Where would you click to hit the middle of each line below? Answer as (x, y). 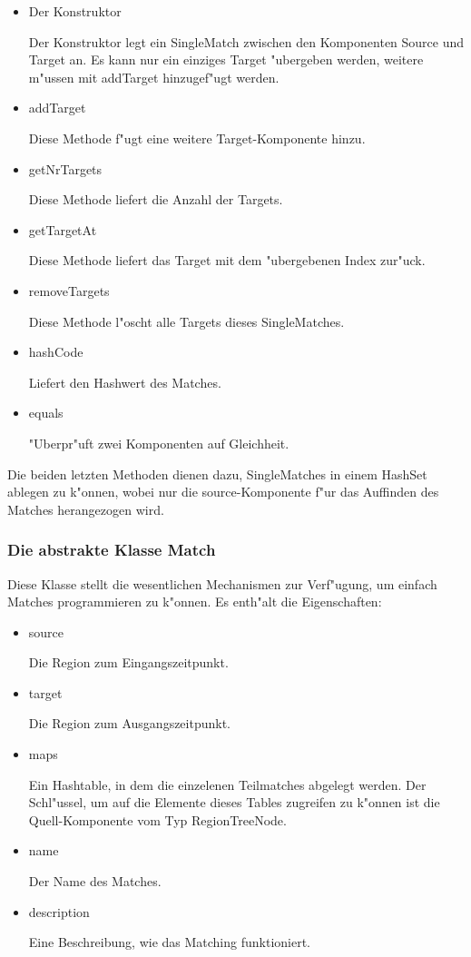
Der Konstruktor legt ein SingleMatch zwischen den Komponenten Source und (246, 41)
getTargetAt (63, 229)
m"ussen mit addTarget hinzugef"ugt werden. (154, 77)
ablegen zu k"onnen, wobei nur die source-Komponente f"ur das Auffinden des (223, 492)
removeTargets (69, 290)
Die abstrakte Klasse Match (112, 550)
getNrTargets (65, 168)
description (59, 911)
